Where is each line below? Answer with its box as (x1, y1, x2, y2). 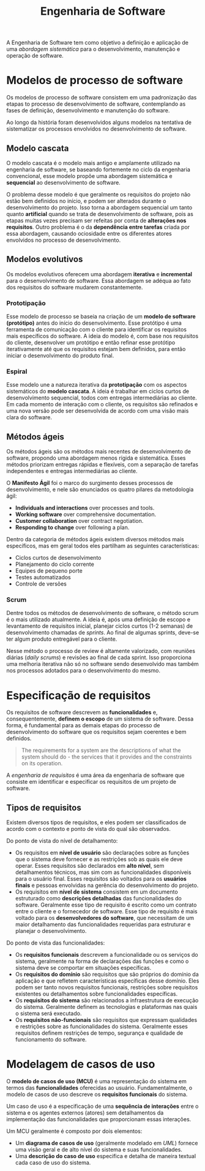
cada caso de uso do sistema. (15, 1159, 91, 1167)
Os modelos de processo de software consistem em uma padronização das (6, 94, 197, 101)
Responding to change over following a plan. (15, 524, 130, 531)
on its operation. (21, 760, 63, 767)
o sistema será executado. (15, 1010, 82, 1017)
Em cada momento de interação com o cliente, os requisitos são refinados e (6, 401, 198, 408)
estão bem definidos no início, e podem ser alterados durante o (6, 197, 166, 204)
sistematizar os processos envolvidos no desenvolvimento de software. (6, 125, 187, 133)
